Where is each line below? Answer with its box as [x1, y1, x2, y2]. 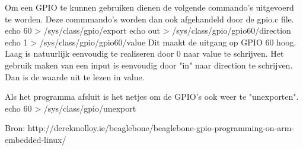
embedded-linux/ [5, 133, 66, 145]
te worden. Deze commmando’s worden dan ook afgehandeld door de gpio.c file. [5, 12, 294, 25]
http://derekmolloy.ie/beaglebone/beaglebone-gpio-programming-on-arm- [27, 122, 295, 134]
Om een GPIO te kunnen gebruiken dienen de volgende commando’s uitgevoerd [5, 1, 294, 13]
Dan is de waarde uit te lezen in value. [5, 70, 145, 83]
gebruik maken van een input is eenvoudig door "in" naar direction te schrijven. [5, 58, 293, 71]
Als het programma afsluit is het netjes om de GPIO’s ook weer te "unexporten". [5, 90, 299, 103]
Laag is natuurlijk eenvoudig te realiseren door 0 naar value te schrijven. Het [5, 47, 284, 60]
